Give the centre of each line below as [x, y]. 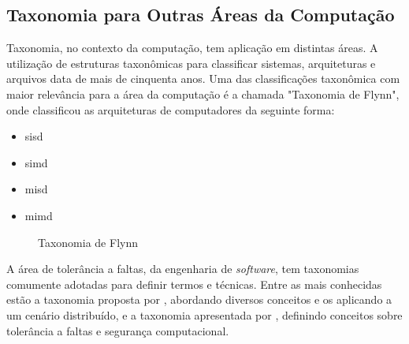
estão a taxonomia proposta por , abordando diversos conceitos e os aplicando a [199, 299]
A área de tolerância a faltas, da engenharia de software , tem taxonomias [183, 269]
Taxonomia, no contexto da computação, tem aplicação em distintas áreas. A [192, 48]
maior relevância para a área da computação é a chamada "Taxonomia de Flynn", [203, 93]
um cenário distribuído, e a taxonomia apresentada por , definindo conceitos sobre [204, 314]
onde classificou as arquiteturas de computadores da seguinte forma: [171, 109]
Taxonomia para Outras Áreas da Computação [201, 15]
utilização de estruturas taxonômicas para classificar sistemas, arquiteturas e [191, 63]
